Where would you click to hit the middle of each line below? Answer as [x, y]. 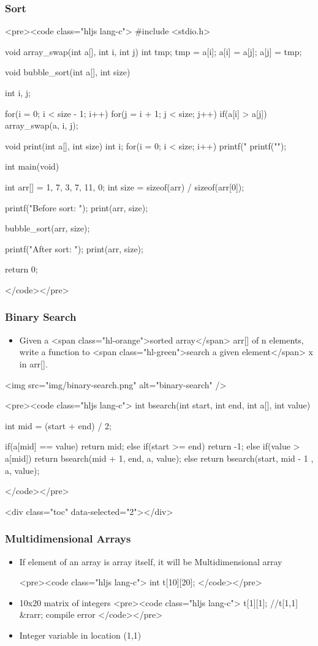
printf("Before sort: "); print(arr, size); [77, 207]
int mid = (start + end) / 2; [58, 425]
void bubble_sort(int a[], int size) [68, 72]
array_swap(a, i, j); [42, 125]
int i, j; [18, 92]
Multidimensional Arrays [68, 539]
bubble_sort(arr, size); [47, 228]
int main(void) [32, 166]
